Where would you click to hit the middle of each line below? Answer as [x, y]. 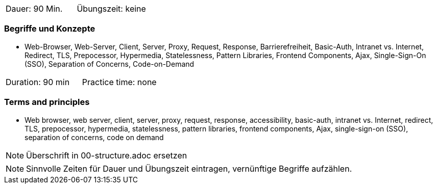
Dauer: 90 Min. [34, 9]
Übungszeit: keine [111, 9]
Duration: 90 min [38, 82]
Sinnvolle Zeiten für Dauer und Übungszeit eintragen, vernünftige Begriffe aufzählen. [189, 168]
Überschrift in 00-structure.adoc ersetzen [107, 155]
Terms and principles [47, 102]
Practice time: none [119, 82]
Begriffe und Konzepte [50, 29]
